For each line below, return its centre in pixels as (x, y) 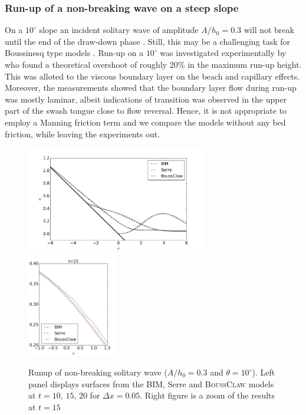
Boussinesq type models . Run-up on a (74, 53)
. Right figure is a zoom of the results (208, 395)
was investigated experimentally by (223, 53)
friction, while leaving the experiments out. (83, 134)
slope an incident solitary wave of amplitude (119, 30)
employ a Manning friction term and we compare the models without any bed (145, 122)
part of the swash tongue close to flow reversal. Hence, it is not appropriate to (146, 111)
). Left (264, 372)
